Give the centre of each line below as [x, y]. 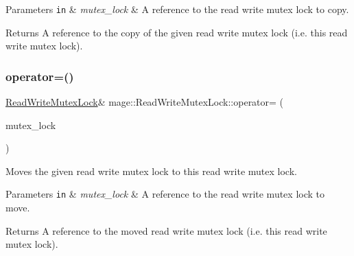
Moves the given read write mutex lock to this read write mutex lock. [151, 171]
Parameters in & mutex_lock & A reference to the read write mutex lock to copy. [177, 9]
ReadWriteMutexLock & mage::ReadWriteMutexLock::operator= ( [145, 102]
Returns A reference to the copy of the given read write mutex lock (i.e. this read [177, 32]
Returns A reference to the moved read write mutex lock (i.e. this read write [166, 230]
